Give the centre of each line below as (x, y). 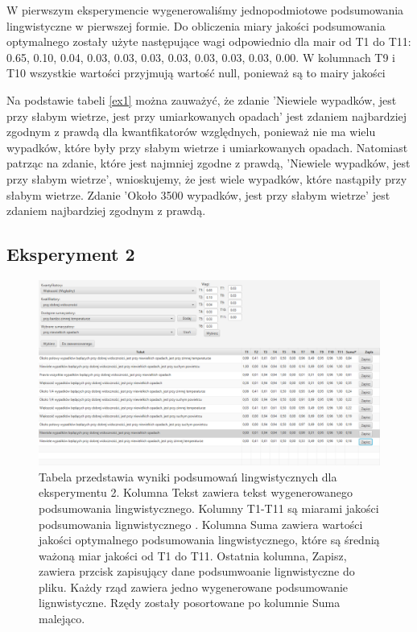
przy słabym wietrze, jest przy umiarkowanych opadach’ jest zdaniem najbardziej (207, 116)
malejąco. (62, 619)
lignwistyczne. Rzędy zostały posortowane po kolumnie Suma (190, 603)
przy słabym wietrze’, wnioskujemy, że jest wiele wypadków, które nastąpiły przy (207, 178)
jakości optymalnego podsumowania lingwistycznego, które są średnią (209, 540)
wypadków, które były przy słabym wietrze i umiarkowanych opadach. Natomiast (207, 147)
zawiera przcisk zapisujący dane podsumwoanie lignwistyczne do (197, 571)
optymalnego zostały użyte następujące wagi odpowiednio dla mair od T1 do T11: (209, 41)
